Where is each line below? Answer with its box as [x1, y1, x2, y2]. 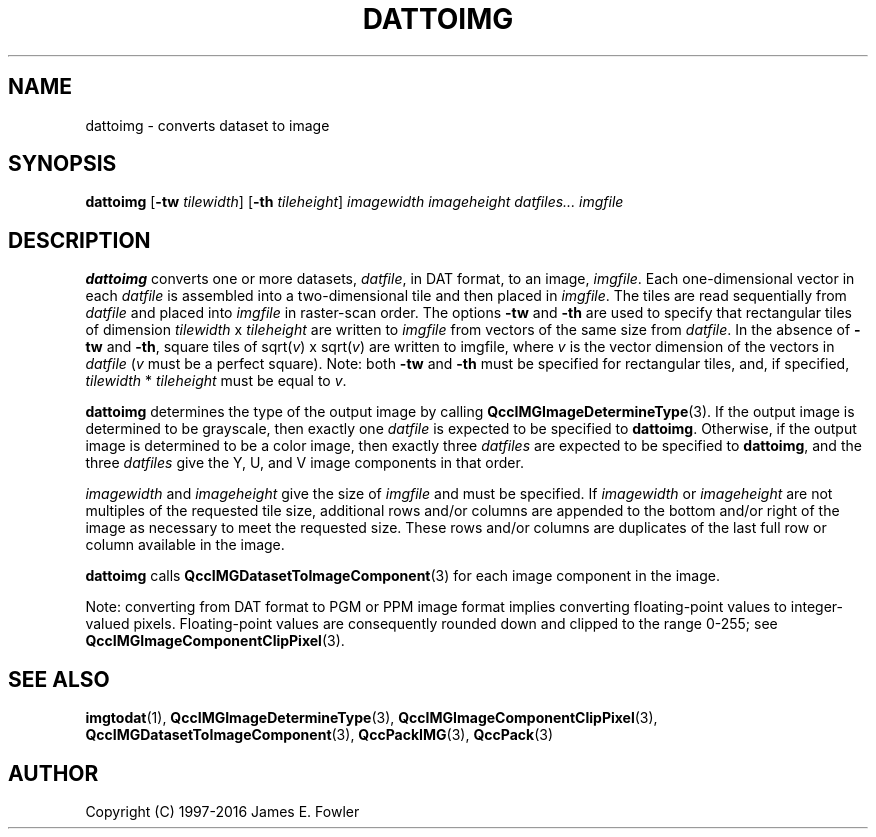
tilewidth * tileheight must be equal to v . [85, 372, 347, 390]
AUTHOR [8, 760, 99, 786]
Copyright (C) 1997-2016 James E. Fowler [85, 802, 360, 820]
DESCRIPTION [8, 227, 151, 253]
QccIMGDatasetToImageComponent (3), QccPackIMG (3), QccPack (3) [85, 726, 554, 744]
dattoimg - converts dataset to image [85, 116, 330, 134]
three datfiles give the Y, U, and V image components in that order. [85, 454, 524, 472]
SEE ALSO [8, 666, 110, 692]
